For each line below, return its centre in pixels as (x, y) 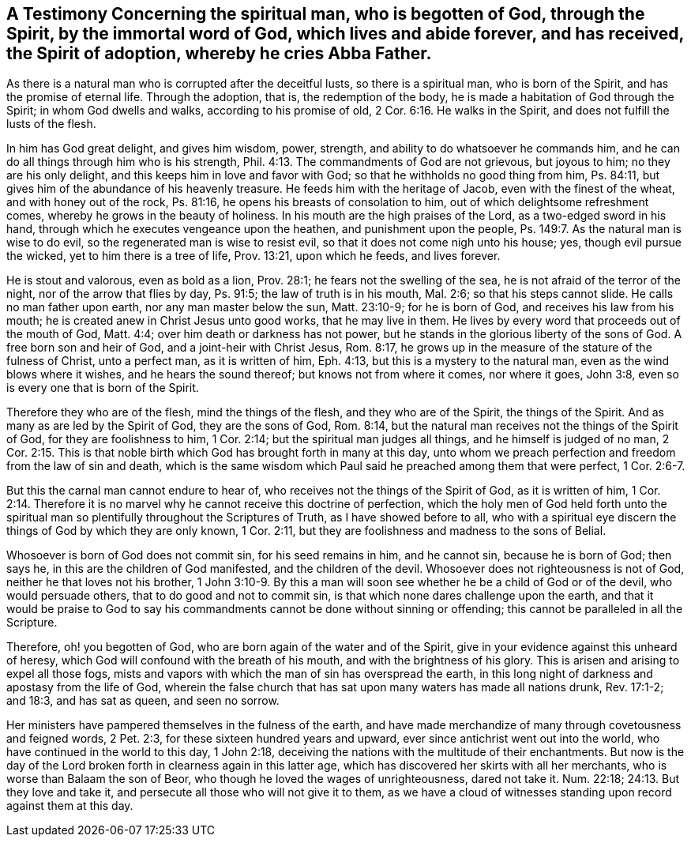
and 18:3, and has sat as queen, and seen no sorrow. (143, 701)
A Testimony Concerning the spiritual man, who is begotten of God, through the (326, 14)
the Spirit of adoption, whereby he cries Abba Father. (219, 53)
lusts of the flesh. (51, 124)
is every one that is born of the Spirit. (103, 388)
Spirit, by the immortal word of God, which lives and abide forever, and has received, (345, 34)
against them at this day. (70, 806)
